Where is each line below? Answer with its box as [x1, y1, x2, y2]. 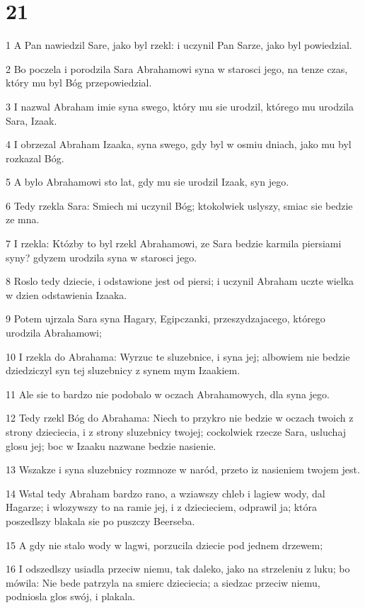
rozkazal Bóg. [6, 150, 64, 165]
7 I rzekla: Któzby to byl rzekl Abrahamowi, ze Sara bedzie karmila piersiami [6, 236, 342, 251]
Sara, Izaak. [6, 113, 57, 128]
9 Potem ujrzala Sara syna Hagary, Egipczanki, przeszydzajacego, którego [6, 311, 325, 326]
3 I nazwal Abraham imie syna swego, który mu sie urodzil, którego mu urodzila [6, 98, 354, 113]
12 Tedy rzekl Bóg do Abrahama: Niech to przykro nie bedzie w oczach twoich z [6, 410, 354, 425]
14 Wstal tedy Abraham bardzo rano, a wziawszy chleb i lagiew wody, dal [6, 485, 325, 500]
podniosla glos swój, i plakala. [6, 589, 136, 604]
